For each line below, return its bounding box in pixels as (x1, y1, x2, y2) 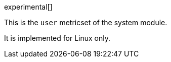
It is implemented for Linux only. (4, 34, 111, 42)
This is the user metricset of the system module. (4, 18, 167, 27)
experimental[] (4, 3, 53, 11)
